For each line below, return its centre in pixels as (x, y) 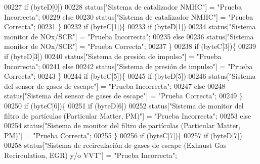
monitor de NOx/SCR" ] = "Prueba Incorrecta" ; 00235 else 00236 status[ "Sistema (129, 36)
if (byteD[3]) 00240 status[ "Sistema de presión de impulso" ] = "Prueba (113, 56)
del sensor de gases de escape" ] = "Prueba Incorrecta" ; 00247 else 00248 (115, 86)
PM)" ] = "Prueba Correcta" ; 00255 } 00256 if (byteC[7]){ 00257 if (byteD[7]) (123, 135)
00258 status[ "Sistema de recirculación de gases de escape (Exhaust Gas (115, 145)
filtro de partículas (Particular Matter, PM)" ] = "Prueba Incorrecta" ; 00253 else (128, 115)
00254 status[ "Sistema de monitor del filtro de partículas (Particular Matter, (122, 125)
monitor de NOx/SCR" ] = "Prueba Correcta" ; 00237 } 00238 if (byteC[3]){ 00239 (130, 46)
